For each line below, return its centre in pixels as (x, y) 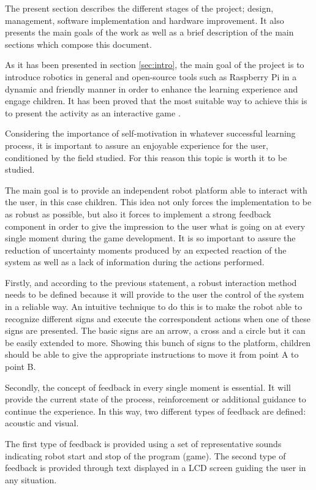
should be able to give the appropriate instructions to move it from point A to (152, 354)
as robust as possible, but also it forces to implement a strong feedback (138, 213)
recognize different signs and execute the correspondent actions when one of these (158, 318)
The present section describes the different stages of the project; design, (139, 8)
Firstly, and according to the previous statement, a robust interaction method (151, 282)
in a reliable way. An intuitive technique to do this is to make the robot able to (154, 307)
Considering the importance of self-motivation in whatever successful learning (150, 133)
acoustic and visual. (42, 423)
